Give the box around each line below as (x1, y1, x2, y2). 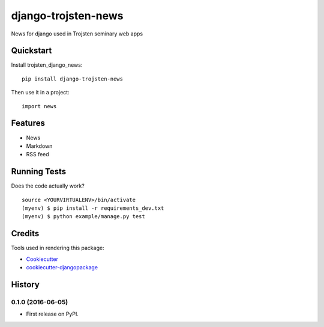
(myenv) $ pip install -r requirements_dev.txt (22, 205, 164, 212)
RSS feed (26, 151, 49, 158)
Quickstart (11, 46, 52, 56)
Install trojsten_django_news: (11, 61, 83, 69)
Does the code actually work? (11, 182, 85, 189)
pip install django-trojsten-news (22, 75, 123, 82)
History (11, 280, 40, 290)
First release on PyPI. (26, 310, 79, 318)
